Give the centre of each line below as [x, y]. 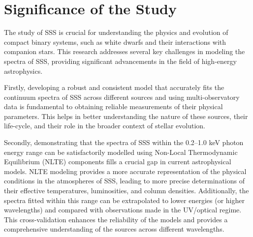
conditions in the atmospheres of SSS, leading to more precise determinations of [124, 181]
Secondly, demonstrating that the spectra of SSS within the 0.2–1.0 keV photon [124, 142]
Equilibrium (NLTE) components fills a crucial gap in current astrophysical [118, 162]
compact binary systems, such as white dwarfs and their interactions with [115, 42]
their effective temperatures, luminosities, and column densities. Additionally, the [126, 191]
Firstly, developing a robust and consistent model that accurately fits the [114, 87]
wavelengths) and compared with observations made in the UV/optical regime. [123, 210]
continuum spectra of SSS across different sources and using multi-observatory [122, 97]
